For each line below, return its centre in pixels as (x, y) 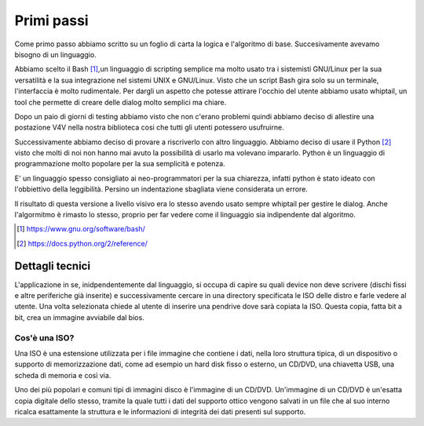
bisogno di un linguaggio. (56, 54)
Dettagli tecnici (52, 266)
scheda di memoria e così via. (63, 375)
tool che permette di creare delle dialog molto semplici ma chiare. (121, 102)
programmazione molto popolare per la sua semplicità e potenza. (120, 164)
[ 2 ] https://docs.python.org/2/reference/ (82, 243)
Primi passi (52, 20)
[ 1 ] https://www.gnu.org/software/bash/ (81, 229)
